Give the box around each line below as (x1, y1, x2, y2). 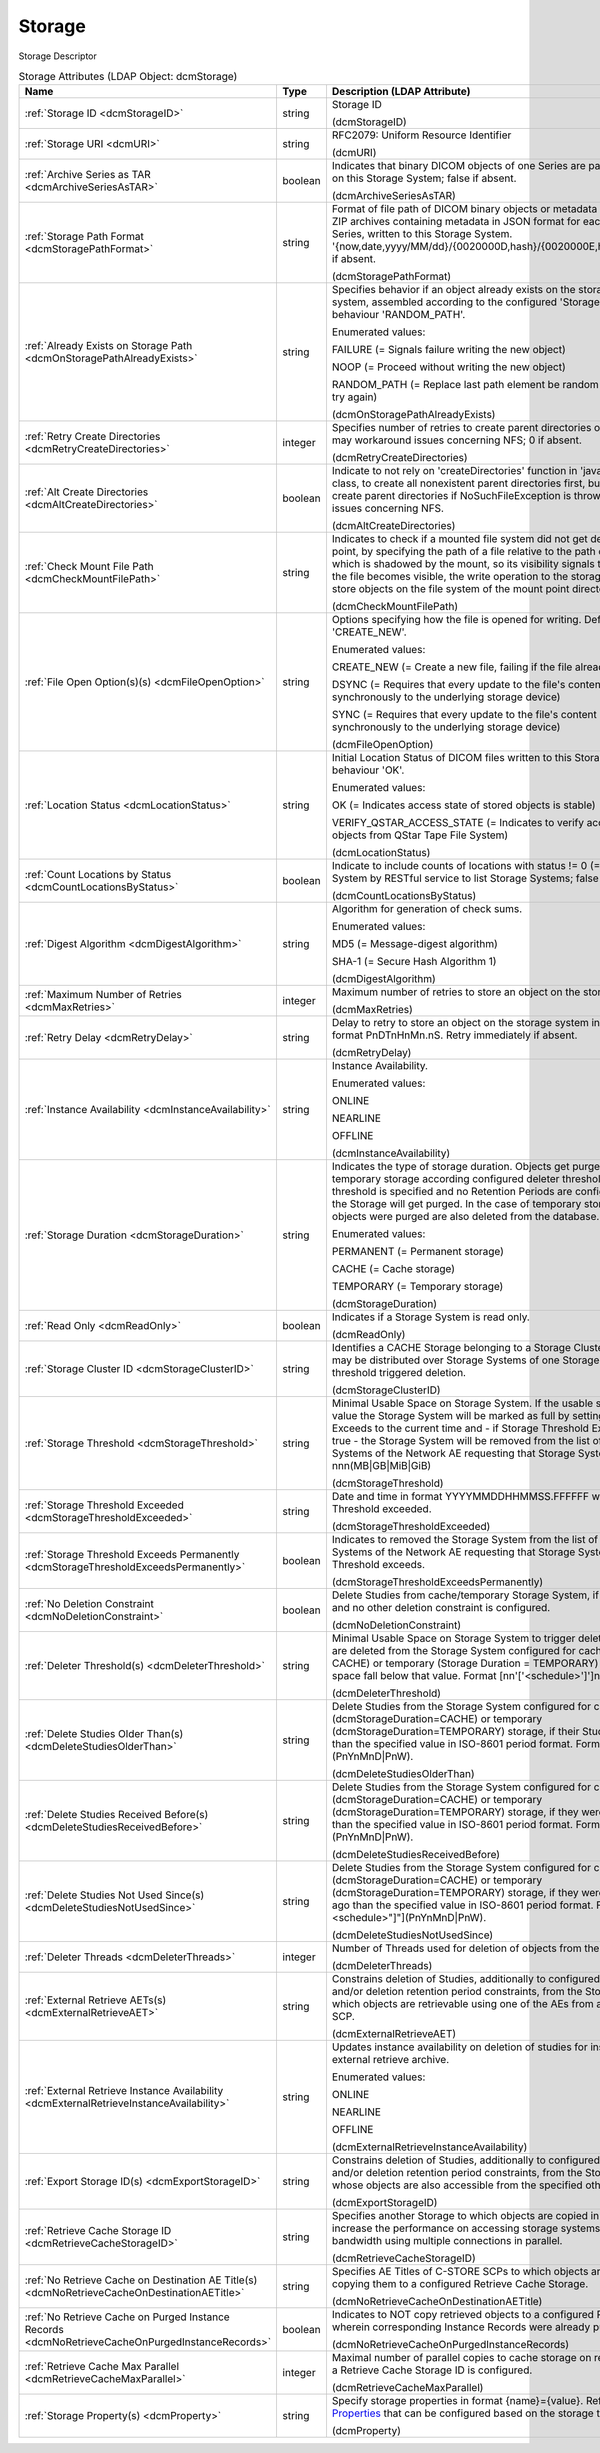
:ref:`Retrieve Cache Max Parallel (24, 2360, 180, 2374)
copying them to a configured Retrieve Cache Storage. (331, 2277, 589, 2291)
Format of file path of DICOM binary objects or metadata (331, 202, 598, 216)
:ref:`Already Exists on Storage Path (24, 339, 193, 353)
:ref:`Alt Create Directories (24, 485, 149, 499)
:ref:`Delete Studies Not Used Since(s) (24, 1888, 205, 1902)
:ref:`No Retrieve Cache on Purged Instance (24, 2310, 230, 2324)
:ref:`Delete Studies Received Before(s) (24, 1808, 209, 1822)
